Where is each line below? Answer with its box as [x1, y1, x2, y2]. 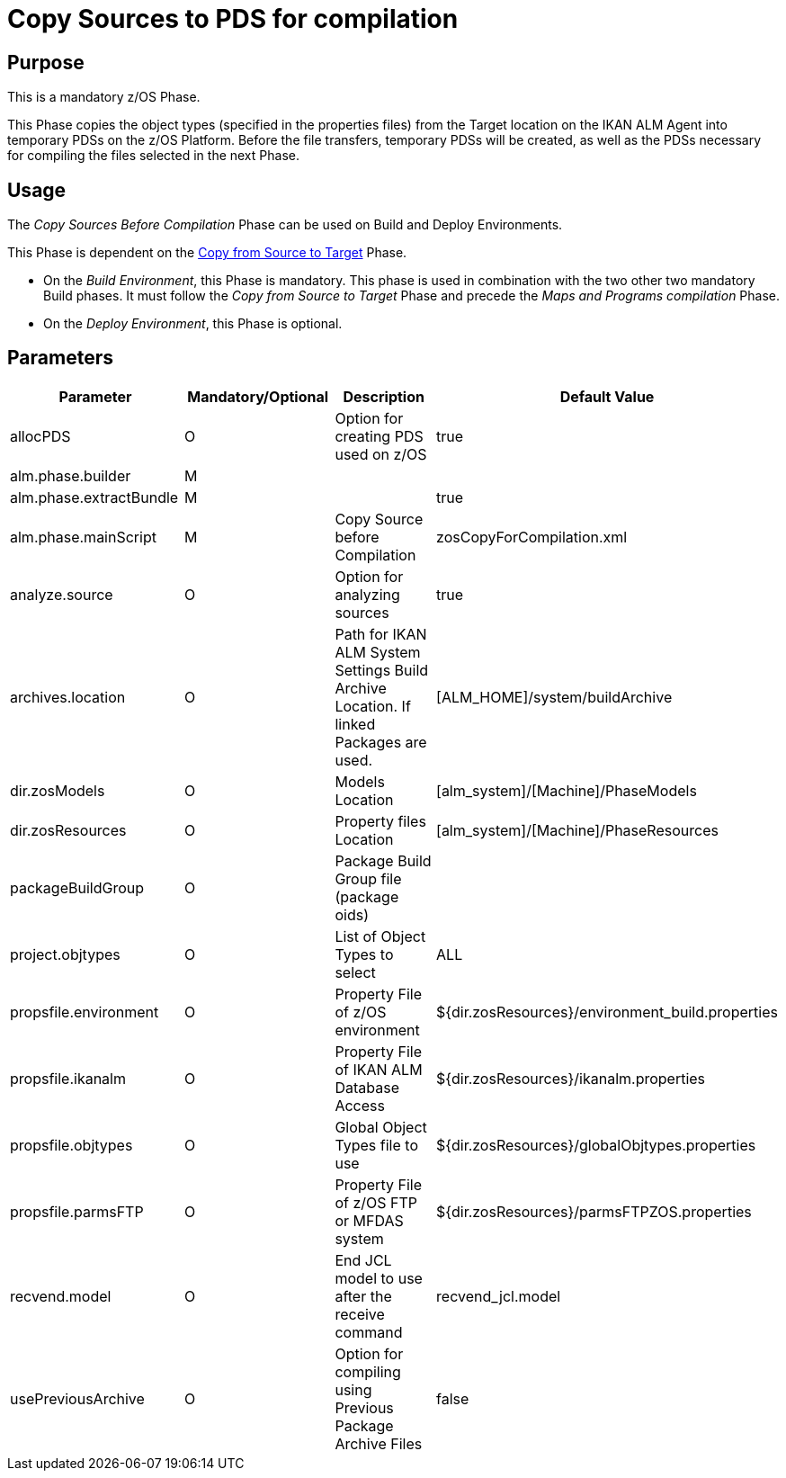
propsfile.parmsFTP [10, 1202, 144, 1221]
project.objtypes [10, 945, 121, 963]
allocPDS [10, 426, 71, 445]
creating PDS [335, 426, 424, 445]
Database [335, 1078, 399, 1097]
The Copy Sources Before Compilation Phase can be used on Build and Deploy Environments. [7, 217, 563, 233]
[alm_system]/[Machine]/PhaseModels [436, 781, 697, 800]
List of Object [335, 927, 426, 945]
